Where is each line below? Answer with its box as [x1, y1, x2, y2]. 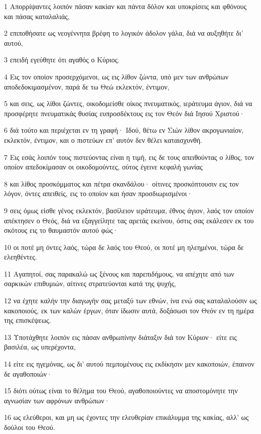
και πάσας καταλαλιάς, [4, 11, 70, 21]
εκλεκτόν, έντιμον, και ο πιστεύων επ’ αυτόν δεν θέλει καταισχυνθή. [4, 134, 203, 145]
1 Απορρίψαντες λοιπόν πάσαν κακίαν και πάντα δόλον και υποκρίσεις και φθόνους [4, 1, 247, 11]
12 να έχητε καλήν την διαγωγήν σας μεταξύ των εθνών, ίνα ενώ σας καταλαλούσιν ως [4, 295, 257, 306]
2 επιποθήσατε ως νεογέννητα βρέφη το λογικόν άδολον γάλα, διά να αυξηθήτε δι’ [4, 28, 243, 38]
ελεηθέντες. [4, 251, 37, 262]
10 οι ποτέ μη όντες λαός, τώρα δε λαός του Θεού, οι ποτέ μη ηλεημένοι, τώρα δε [4, 241, 244, 252]
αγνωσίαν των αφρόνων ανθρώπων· [4, 395, 110, 405]
